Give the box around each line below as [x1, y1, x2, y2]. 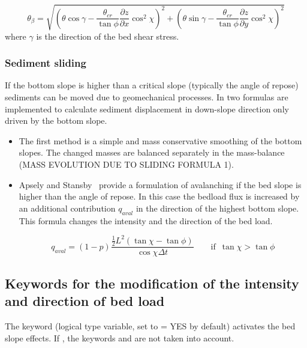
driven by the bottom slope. [5, 114, 107, 127]
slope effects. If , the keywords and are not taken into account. [5, 331, 234, 344]
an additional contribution [19, 201, 116, 214]
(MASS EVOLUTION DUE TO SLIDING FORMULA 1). [19, 157, 234, 170]
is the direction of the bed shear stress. [36, 29, 179, 42]
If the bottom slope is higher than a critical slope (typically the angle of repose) [5, 79, 299, 91]
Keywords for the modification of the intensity [5, 273, 299, 292]
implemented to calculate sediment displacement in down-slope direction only [5, 102, 289, 115]
